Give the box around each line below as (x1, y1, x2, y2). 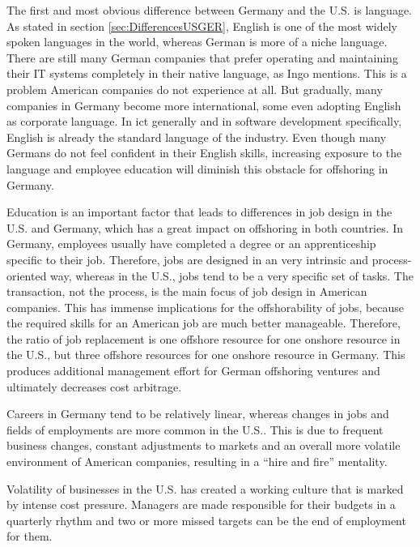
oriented (6, 267, 47, 284)
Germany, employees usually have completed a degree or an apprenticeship (6, 235, 376, 252)
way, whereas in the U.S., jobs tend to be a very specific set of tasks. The (50, 267, 414, 284)
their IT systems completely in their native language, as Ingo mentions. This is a (6, 65, 407, 82)
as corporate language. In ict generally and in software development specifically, (6, 113, 402, 130)
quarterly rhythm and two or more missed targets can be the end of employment (6, 511, 406, 528)
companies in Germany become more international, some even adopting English (6, 96, 401, 113)
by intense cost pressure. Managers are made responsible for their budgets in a (6, 496, 396, 513)
